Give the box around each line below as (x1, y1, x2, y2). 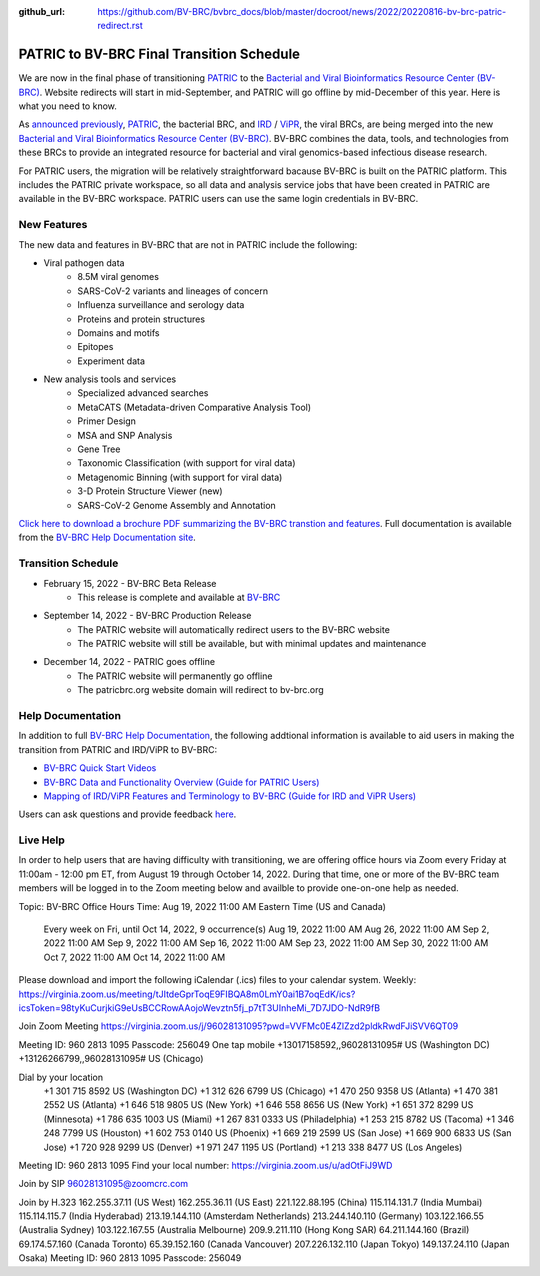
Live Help (18, 833, 65, 847)
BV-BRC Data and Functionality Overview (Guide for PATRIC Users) (43, 776, 320, 788)
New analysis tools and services (43, 373, 177, 385)
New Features (18, 218, 88, 232)
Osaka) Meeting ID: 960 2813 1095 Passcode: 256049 (18, 1252, 242, 1264)
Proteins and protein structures (77, 313, 205, 325)
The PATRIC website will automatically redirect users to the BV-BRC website (77, 623, 390, 635)
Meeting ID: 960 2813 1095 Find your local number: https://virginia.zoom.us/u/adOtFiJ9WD (18, 1159, 393, 1171)
